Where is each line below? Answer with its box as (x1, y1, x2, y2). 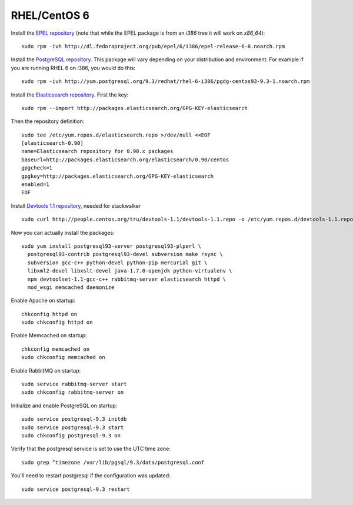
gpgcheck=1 (21, 165, 53, 171)
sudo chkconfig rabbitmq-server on (21, 389, 124, 396)
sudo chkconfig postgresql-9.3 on (21, 433, 121, 438)
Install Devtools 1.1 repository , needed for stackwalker (11, 202, 141, 209)
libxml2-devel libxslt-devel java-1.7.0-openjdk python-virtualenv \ (27, 268, 232, 274)
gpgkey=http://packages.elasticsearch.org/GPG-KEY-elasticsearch (21, 172, 214, 180)
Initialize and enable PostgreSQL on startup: (11, 402, 118, 409)
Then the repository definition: (11, 118, 85, 125)
